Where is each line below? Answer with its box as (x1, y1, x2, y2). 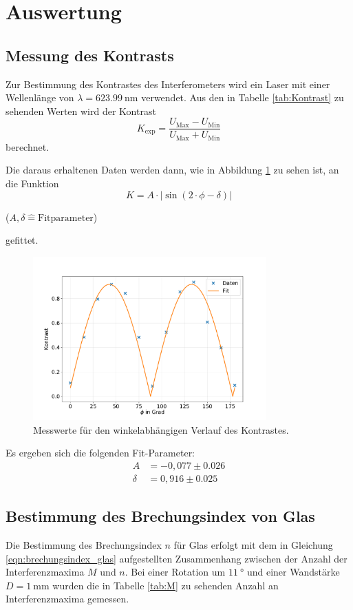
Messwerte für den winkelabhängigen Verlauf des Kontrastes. (33, 422, 289, 437)
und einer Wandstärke (246, 565, 340, 579)
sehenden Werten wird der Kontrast (6, 103, 156, 118)
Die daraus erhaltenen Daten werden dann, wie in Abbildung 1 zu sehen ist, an (6, 162, 339, 177)
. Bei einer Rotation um (125, 565, 226, 579)
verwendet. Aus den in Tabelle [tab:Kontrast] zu (141, 90, 344, 105)
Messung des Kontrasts (6, 44, 174, 65)
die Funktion (6, 176, 59, 191)
